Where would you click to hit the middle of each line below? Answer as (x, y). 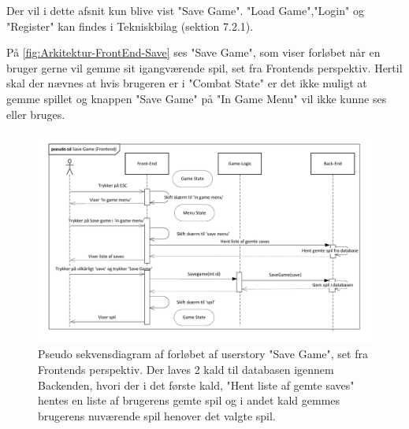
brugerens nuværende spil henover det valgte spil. (157, 415)
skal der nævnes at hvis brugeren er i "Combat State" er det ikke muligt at (187, 83)
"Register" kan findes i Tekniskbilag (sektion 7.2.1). (130, 26)
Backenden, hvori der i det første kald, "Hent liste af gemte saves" (196, 385)
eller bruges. (36, 114)
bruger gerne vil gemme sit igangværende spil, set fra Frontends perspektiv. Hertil (204, 67)
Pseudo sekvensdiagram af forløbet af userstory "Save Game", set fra (203, 354)
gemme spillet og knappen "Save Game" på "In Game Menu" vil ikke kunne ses (197, 98)
